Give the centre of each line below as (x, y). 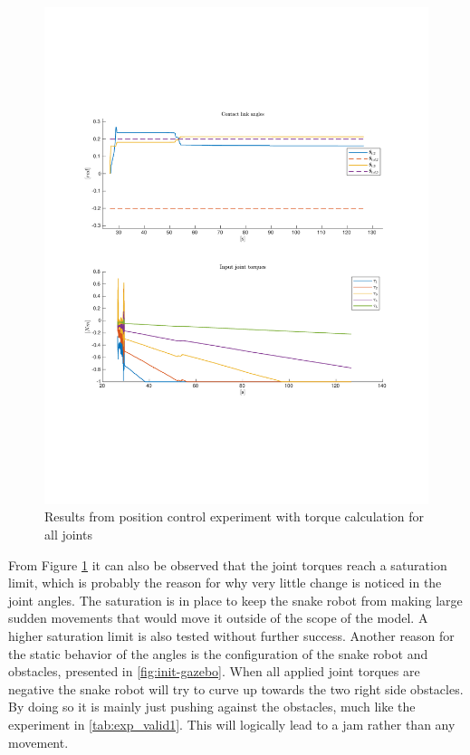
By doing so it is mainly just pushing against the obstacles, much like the (212, 707)
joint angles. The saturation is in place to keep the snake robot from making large (235, 600)
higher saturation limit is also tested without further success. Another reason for (231, 636)
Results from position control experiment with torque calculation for (235, 516)
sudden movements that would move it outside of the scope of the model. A (218, 618)
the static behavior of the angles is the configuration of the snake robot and (218, 653)
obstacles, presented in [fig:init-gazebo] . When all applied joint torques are (214, 671)
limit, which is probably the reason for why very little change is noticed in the (225, 583)
